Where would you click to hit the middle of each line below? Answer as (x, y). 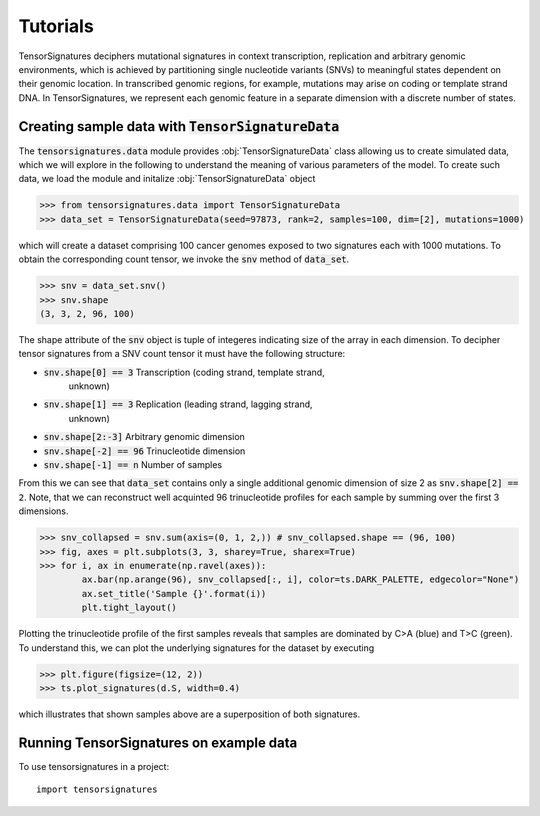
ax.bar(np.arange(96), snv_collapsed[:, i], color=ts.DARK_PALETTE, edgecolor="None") (300, 579)
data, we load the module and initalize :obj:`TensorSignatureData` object (167, 179)
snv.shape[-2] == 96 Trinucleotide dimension (144, 451)
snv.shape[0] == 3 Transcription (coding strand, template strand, (184, 372)
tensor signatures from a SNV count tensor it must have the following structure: (182, 354)
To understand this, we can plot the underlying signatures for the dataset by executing (196, 647)
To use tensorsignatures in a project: (94, 766)
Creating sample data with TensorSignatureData (179, 126)
